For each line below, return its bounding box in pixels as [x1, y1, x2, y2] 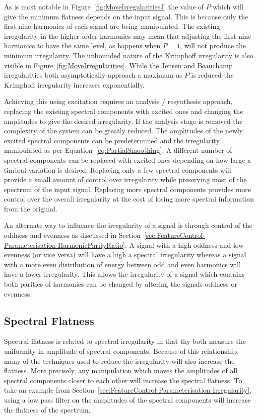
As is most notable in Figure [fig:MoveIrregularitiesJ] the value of [4, 1, 204, 11]
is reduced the [191, 70, 234, 80]
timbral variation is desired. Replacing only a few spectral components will [4, 164, 231, 175]
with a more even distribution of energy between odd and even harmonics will [4, 259, 241, 269]
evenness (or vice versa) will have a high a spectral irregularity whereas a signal [4, 249, 246, 260]
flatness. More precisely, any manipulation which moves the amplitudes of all [4, 365, 238, 376]
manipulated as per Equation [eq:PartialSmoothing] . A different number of [4, 145, 232, 155]
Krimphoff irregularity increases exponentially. [4, 79, 145, 90]
